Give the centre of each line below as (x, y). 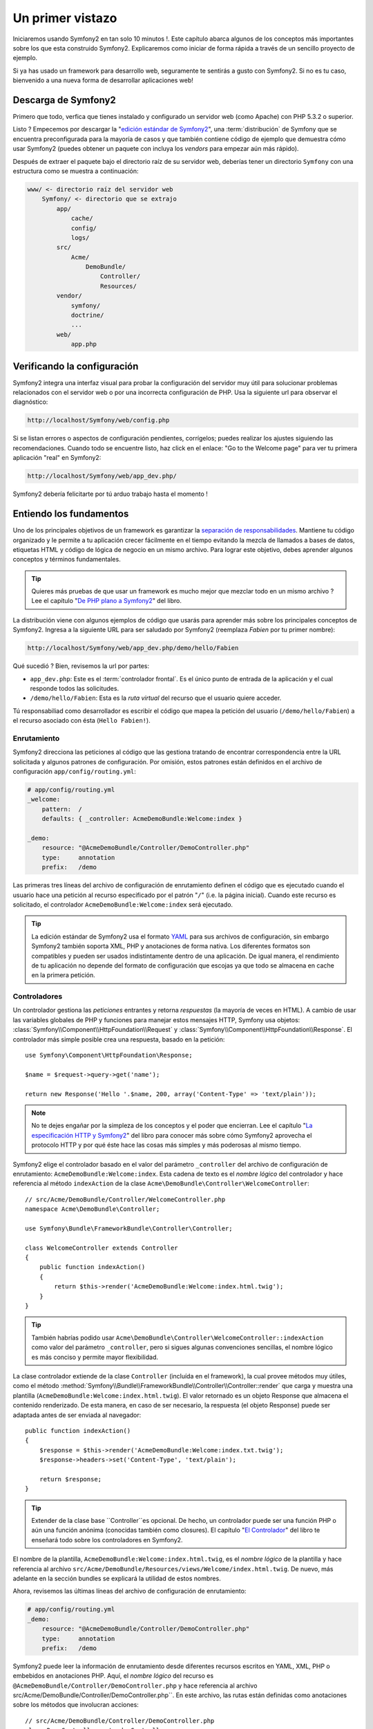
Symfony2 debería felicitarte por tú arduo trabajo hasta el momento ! (111, 494)
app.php (84, 344)
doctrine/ (87, 315)
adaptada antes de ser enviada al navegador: (77, 1415)
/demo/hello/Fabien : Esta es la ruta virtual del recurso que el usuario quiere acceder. (156, 698)
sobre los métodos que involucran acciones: (76, 1705)
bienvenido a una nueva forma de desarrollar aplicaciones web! (103, 80)
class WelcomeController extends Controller (102, 1248)
